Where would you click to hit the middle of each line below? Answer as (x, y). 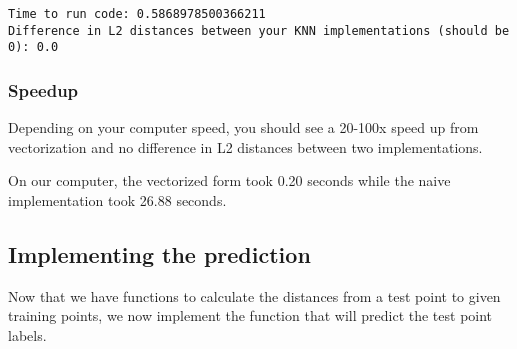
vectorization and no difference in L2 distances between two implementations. (245, 146)
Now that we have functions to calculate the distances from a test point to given (254, 295)
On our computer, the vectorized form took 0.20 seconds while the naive (229, 180)
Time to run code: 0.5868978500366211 (137, 14)
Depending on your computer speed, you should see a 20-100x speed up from (243, 127)
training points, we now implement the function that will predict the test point (250, 315)
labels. (27, 334)
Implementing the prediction (159, 253)
